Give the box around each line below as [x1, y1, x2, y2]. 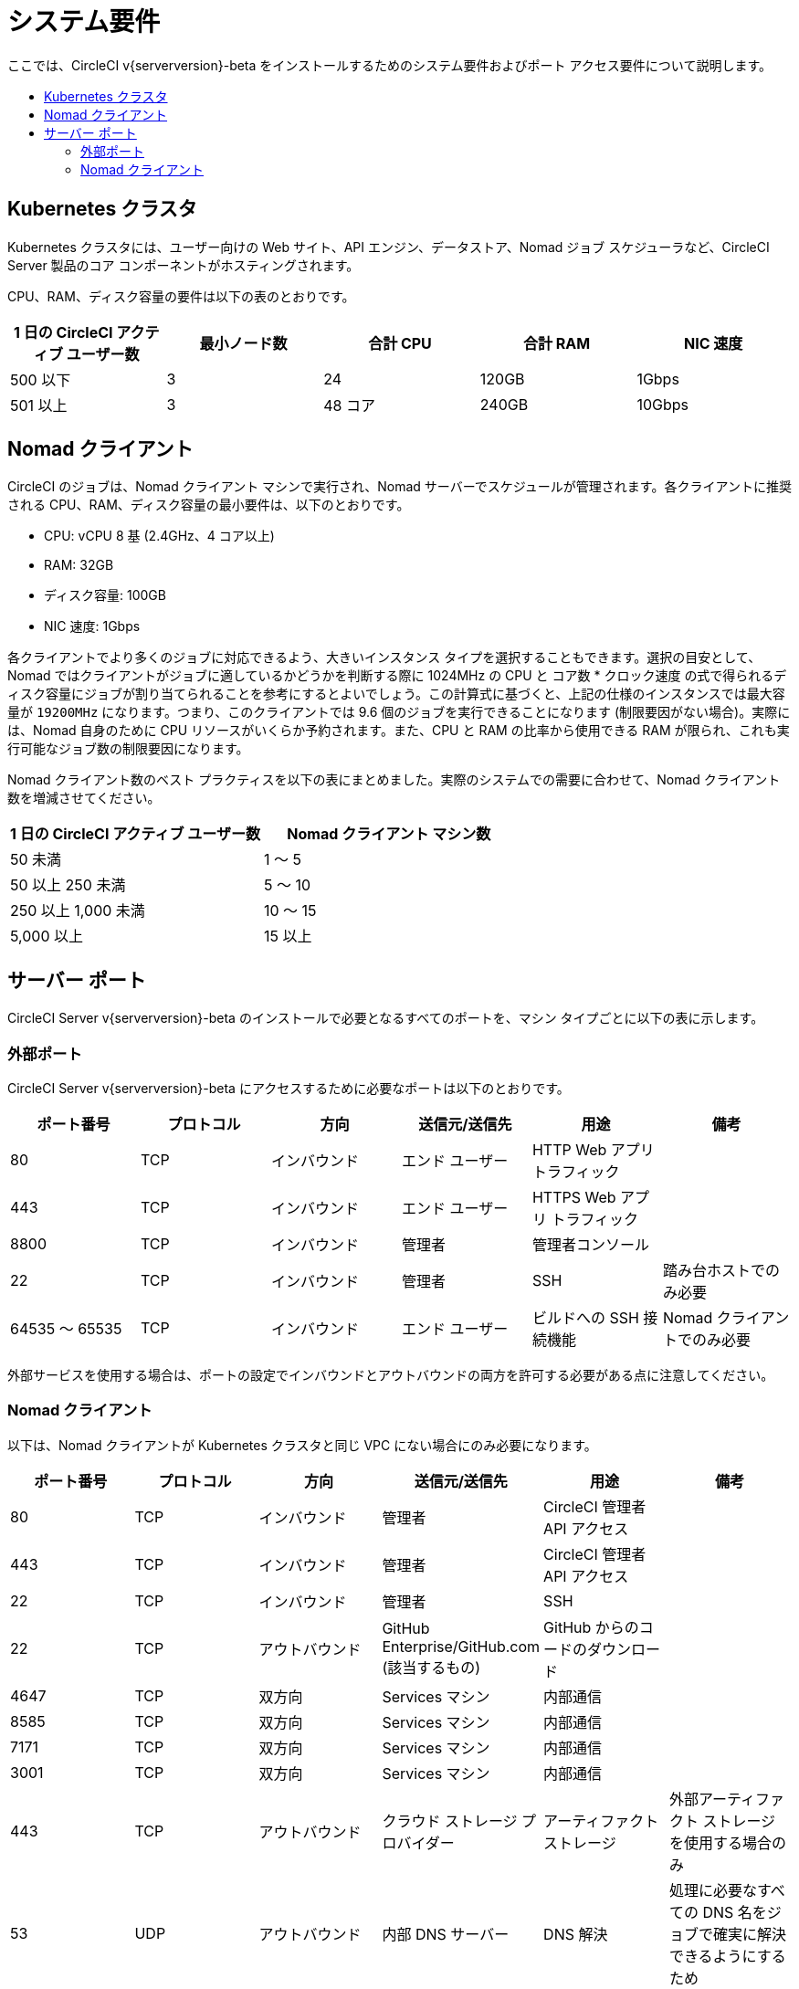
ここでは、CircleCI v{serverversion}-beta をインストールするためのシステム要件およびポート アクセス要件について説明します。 [7, 57, 773, 73]
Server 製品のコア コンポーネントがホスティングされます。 [7, 257, 360, 273]
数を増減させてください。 [7, 790, 161, 806]
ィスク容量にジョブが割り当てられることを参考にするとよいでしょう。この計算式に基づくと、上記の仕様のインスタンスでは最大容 [7, 686, 785, 702]
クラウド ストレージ [382, 1811, 518, 1830]
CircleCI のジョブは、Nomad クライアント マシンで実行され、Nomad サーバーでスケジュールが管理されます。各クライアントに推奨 [7, 479, 792, 495]
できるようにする [668, 1946, 786, 1965]
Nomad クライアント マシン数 [287, 825, 491, 844]
